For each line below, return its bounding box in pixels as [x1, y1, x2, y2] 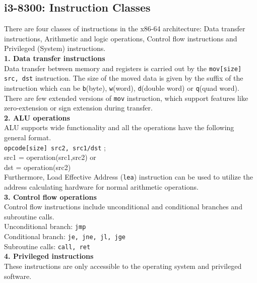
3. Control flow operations [4, 191, 97, 202]
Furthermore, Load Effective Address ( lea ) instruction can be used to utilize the [4, 172, 253, 182]
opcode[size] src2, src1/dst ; [4, 142, 106, 152]
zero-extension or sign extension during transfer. [4, 102, 153, 113]
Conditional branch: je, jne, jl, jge [4, 231, 126, 242]
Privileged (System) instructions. [4, 43, 106, 53]
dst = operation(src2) [4, 161, 71, 172]
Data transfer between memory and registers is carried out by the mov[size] [4, 63, 242, 73]
